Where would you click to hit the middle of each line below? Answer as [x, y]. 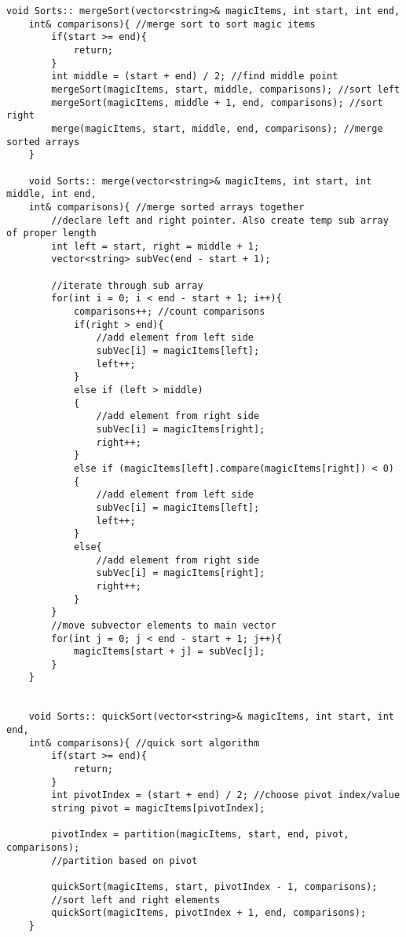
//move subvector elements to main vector [164, 625]
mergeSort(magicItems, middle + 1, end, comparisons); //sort [217, 102]
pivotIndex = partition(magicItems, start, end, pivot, [200, 835]
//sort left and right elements [136, 900]
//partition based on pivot [124, 860]
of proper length [51, 233]
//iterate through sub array [127, 285]
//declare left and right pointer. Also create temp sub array [220, 220]
